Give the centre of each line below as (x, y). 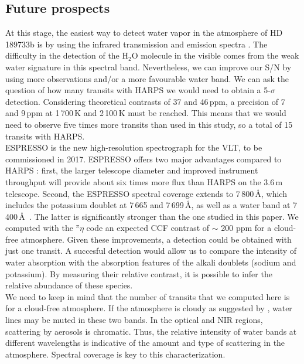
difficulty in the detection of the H (67, 55)
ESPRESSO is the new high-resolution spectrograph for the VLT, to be (134, 147)
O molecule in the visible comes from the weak (215, 55)
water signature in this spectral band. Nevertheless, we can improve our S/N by (148, 67)
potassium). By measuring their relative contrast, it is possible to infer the (139, 273)
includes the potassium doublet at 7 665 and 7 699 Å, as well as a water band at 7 (151, 205)
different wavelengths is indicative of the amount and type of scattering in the (145, 343)
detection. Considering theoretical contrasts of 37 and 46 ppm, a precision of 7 (145, 101)
